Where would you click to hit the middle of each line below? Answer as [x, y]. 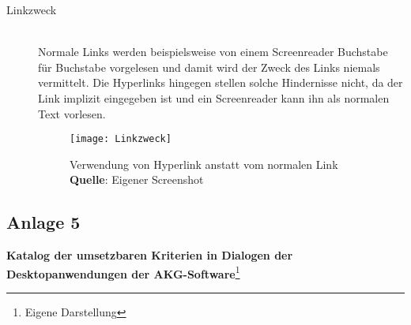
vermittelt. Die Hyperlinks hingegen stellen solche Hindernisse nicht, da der [221, 82]
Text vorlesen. [72, 113]
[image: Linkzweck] [121, 139]
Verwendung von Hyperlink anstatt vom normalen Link [204, 164]
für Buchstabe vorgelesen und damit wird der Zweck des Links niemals [209, 67]
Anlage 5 [43, 222]
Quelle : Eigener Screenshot [137, 179]
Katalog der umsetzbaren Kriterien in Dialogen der [150, 255]
